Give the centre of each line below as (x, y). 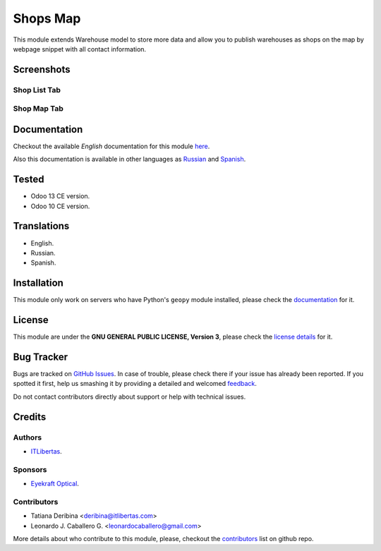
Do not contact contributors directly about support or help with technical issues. (129, 396)
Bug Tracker (41, 357)
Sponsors (30, 469)
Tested (29, 180)
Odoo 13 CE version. (60, 196)
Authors (28, 437)
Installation (38, 283)
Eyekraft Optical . (55, 484)
